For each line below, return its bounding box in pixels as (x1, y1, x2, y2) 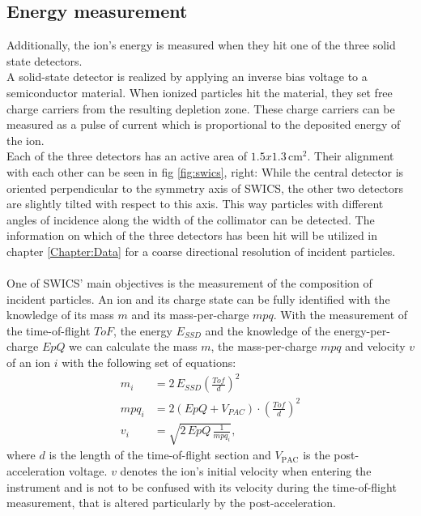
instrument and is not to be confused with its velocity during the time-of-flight (6, 478, 397, 495)
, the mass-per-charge (210, 338, 317, 355)
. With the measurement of (273, 306, 408, 323)
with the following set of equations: (62, 354, 236, 371)
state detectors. (6, 52, 83, 69)
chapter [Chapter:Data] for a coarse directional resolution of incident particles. (6, 242, 396, 259)
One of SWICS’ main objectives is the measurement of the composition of (6, 275, 372, 292)
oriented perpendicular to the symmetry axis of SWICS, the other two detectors (6, 179, 404, 196)
